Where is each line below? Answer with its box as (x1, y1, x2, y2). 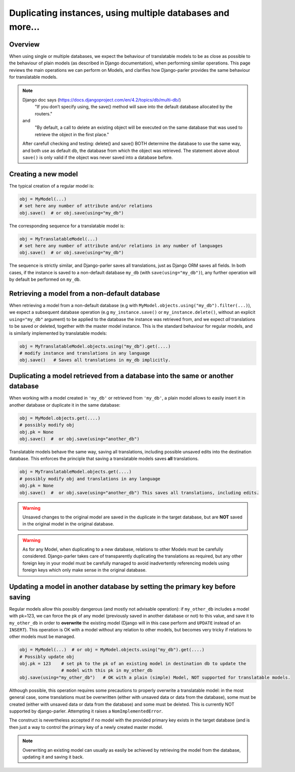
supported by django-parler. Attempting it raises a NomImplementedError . (9, 708, 163, 714)
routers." (35, 110, 53, 116)
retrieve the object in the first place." (35, 131, 109, 137)
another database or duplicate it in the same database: (9, 402, 121, 408)
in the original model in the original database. (22, 521, 115, 527)
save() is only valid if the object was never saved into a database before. (22, 154, 173, 160)
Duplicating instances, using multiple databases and (9, 7, 230, 18)
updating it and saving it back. (22, 754, 84, 760)
